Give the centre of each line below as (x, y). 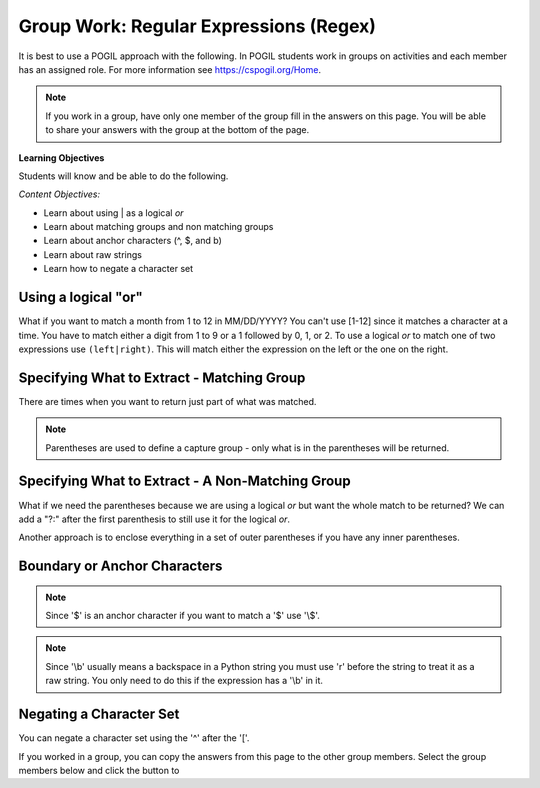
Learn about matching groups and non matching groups (158, 227)
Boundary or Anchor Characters (120, 566)
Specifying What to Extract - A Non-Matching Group (184, 481)
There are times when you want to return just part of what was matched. (167, 401)
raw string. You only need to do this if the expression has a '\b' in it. (184, 681)
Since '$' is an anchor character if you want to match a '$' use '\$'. (182, 616)
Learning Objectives (61, 157)
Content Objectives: (59, 194)
